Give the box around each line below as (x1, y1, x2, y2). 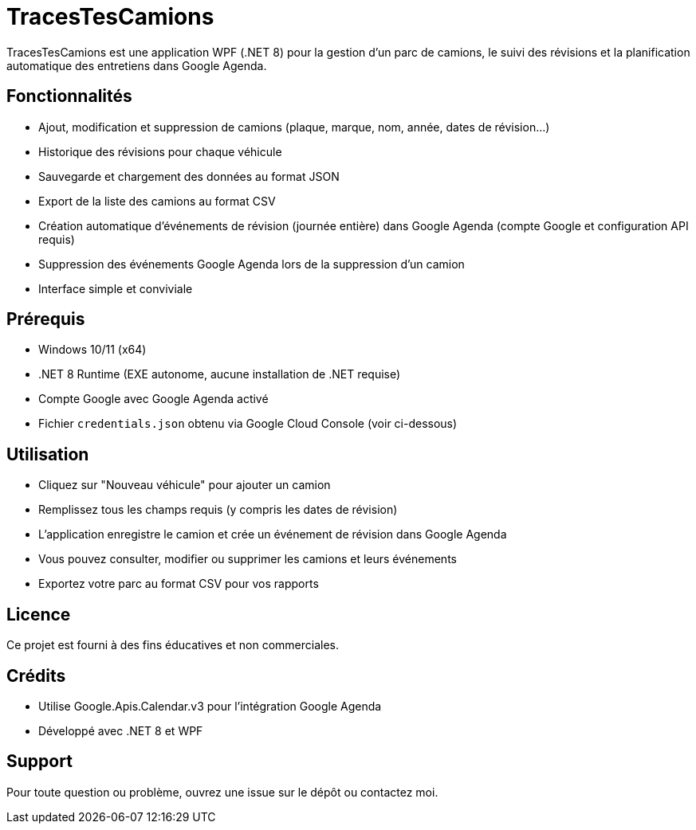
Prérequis (6, 309, 85, 330)
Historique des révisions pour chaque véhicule (38, 144, 282, 159)
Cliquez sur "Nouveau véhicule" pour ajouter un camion (38, 478, 331, 492)
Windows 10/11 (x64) (38, 343, 147, 357)
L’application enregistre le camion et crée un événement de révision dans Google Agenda (38, 527, 507, 542)
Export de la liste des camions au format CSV (38, 194, 276, 208)
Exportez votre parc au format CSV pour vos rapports (38, 577, 319, 591)
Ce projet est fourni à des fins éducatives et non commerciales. (6, 638, 339, 652)
